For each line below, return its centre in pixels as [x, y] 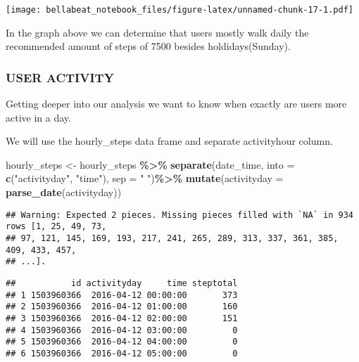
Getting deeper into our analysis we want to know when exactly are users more [176, 104]
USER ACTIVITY [60, 77]
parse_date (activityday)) [64, 192]
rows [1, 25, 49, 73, [56, 227]
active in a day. [38, 117]
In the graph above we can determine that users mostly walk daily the [157, 32]
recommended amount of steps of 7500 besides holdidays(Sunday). [148, 46]
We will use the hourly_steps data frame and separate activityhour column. [169, 141]
